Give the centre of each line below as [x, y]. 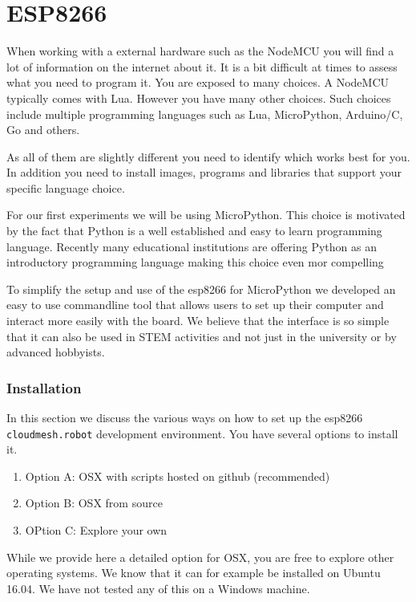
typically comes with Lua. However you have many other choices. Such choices [199, 98]
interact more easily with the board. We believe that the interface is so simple [198, 321]
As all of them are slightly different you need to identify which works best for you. [208, 156]
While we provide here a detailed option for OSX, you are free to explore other [200, 557]
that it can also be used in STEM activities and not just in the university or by [202, 336]
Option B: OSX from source [94, 503]
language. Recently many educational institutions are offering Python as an [192, 246]
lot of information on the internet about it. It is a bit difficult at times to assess [202, 66]
